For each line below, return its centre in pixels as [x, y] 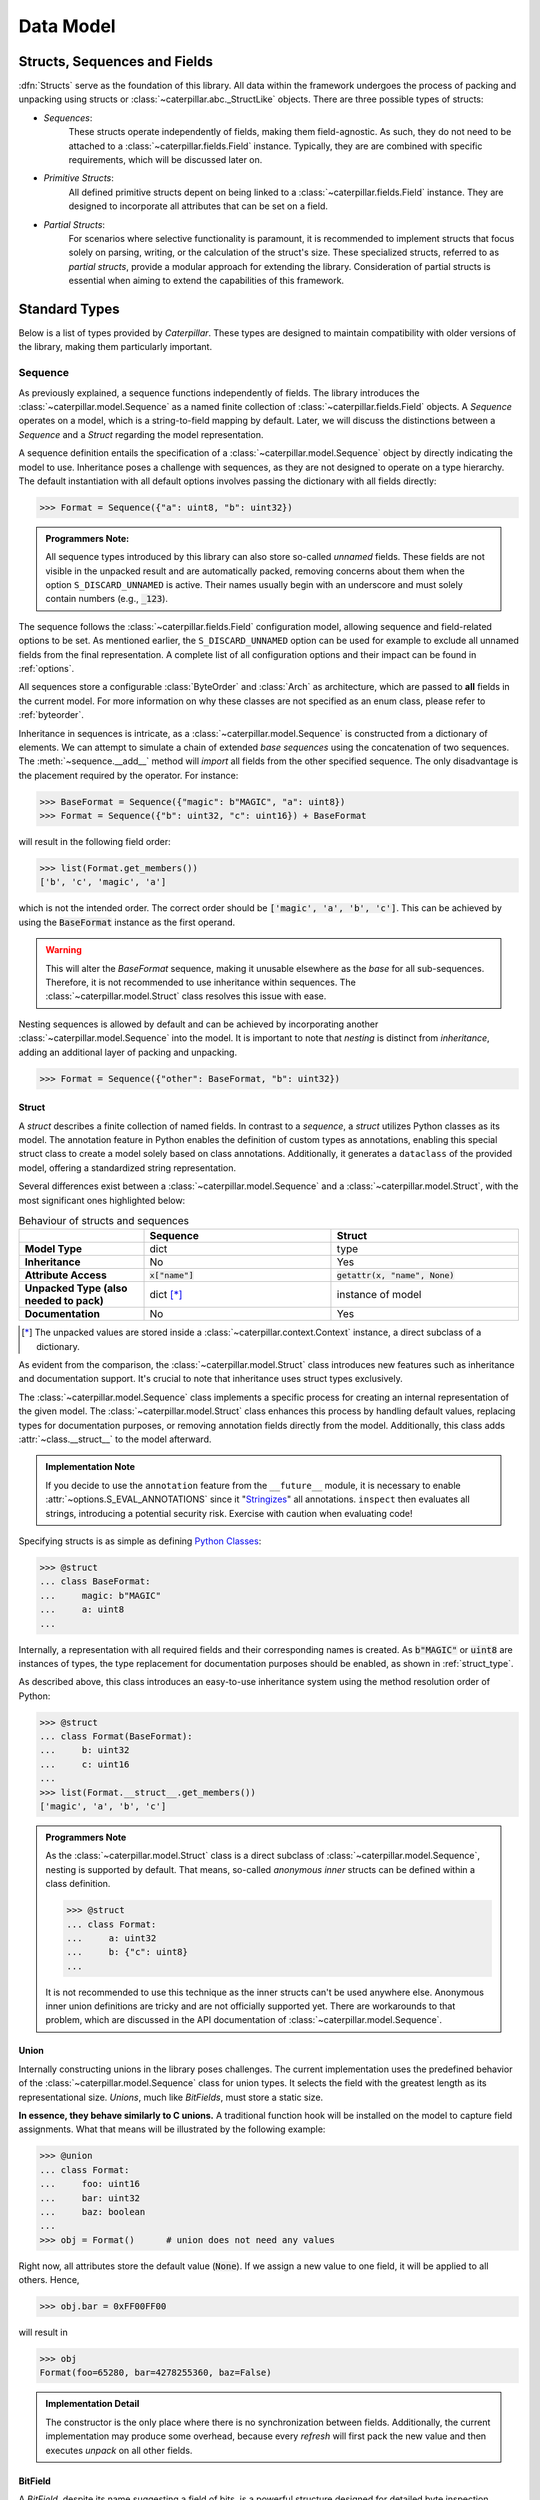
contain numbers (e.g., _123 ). [107, 599]
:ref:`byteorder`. [51, 715]
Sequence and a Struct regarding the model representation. [141, 434]
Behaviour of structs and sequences [104, 1221]
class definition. [78, 1884]
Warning [63, 950]
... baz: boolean [92, 2211]
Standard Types [69, 308]
